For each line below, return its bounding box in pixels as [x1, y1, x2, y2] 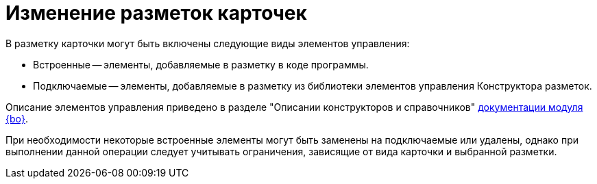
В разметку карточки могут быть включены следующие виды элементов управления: [5, 37, 410, 49]
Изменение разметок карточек [5, 1, 307, 25]
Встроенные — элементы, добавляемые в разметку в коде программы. [33, 58, 369, 70]
